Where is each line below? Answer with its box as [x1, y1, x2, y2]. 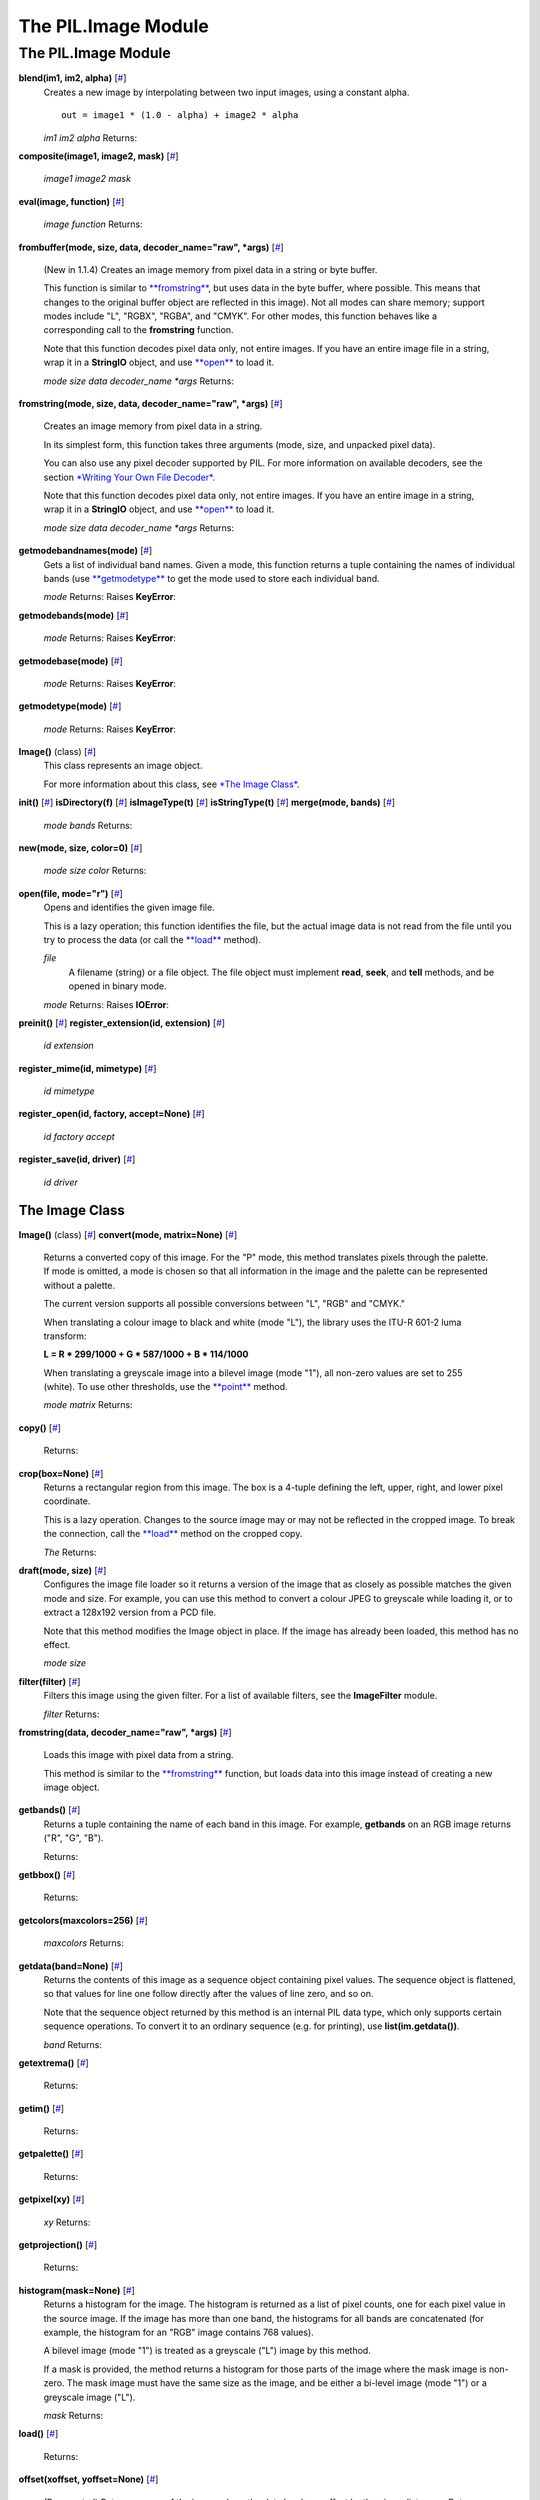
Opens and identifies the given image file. [43, 901, 215, 914]
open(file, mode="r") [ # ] [18, 887, 124, 899]
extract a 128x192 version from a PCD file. [43, 1606, 217, 1619]
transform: [43, 1330, 87, 1342]
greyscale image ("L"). [43, 2391, 136, 2403]
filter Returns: [43, 1708, 100, 1720]
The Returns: [43, 1546, 97, 1558]
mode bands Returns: [43, 819, 133, 831]
